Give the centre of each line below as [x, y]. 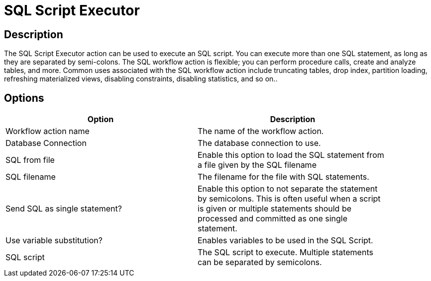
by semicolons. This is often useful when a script [289, 199]
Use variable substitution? [54, 241]
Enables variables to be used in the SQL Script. [285, 241]
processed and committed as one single [273, 219]
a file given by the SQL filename [257, 165]
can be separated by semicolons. [260, 262]
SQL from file [30, 160]
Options [24, 98]
